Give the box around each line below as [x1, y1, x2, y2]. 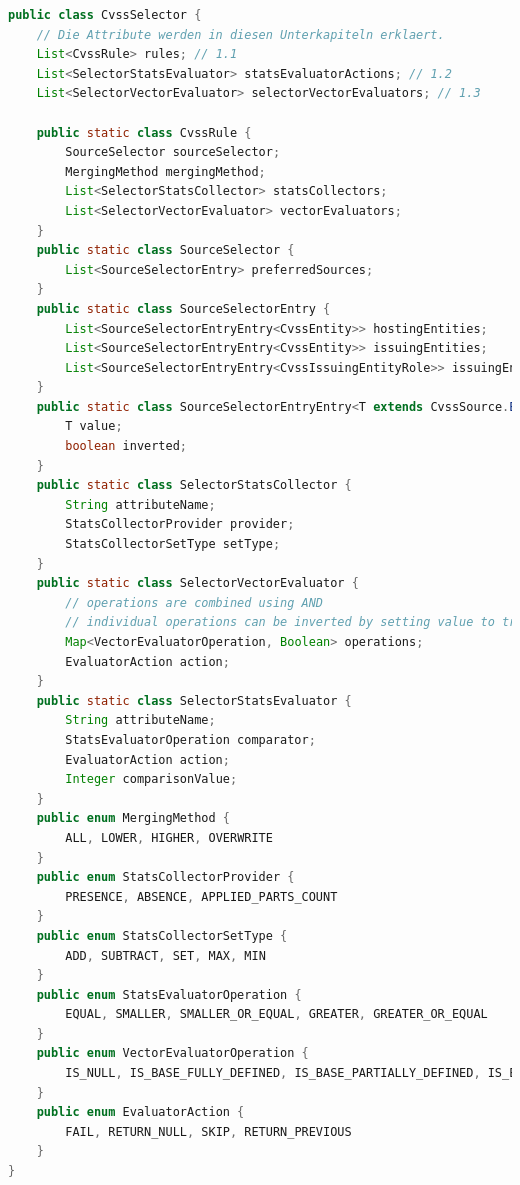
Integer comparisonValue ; [65, 772, 238, 787]
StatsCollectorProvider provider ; [65, 517, 295, 532]
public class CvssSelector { [8, 8, 202, 22]
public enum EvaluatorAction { [36, 1105, 245, 1120]
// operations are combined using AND [65, 595, 323, 610]
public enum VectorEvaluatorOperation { [36, 1046, 309, 1061]
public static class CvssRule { [36, 125, 252, 140]
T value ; [65, 419, 123, 434]
